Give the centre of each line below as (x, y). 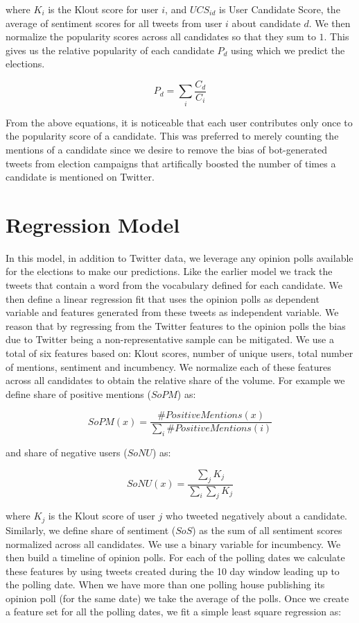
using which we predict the (288, 50)
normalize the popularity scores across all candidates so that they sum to (161, 36)
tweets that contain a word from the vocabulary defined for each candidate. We (174, 285)
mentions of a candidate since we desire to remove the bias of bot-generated (166, 149)
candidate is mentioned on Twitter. (80, 177)
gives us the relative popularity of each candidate (110, 50)
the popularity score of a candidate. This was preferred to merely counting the (172, 136)
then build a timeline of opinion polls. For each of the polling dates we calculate (175, 557)
